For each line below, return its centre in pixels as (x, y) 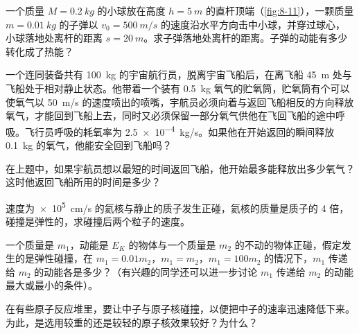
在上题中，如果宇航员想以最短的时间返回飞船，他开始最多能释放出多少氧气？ (180, 168)
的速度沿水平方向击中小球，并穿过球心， (253, 24)
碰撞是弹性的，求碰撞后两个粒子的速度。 (98, 221)
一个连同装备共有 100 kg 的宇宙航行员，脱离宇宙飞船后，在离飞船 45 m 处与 (179, 74)
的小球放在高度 (131, 10)
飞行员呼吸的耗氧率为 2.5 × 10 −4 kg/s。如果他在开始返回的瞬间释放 (179, 130)
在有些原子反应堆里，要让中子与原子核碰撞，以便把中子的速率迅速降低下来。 (180, 308)
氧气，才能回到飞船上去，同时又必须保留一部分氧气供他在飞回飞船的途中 (170, 115)
